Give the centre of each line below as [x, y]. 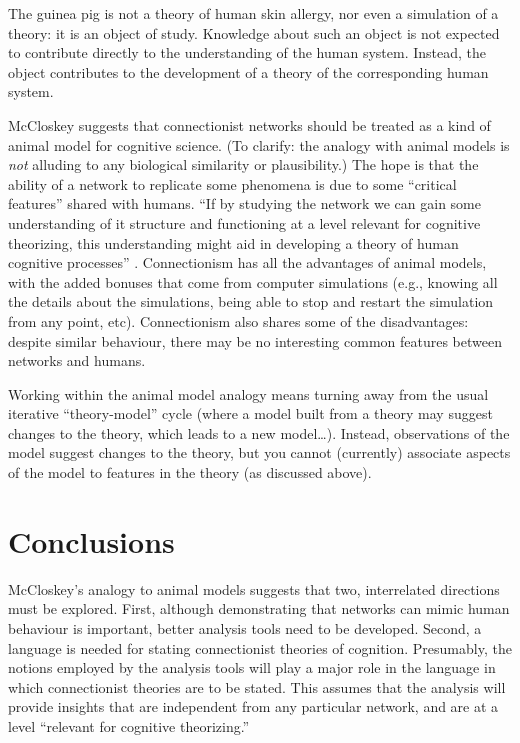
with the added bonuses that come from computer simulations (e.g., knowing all [253, 281]
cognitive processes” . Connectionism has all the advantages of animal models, [247, 262]
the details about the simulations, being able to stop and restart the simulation [251, 301]
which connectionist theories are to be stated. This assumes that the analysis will [257, 686]
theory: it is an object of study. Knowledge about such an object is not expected [254, 32]
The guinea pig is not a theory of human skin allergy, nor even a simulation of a [253, 13]
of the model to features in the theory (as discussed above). [190, 472]
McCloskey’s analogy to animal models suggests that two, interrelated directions [254, 588]
